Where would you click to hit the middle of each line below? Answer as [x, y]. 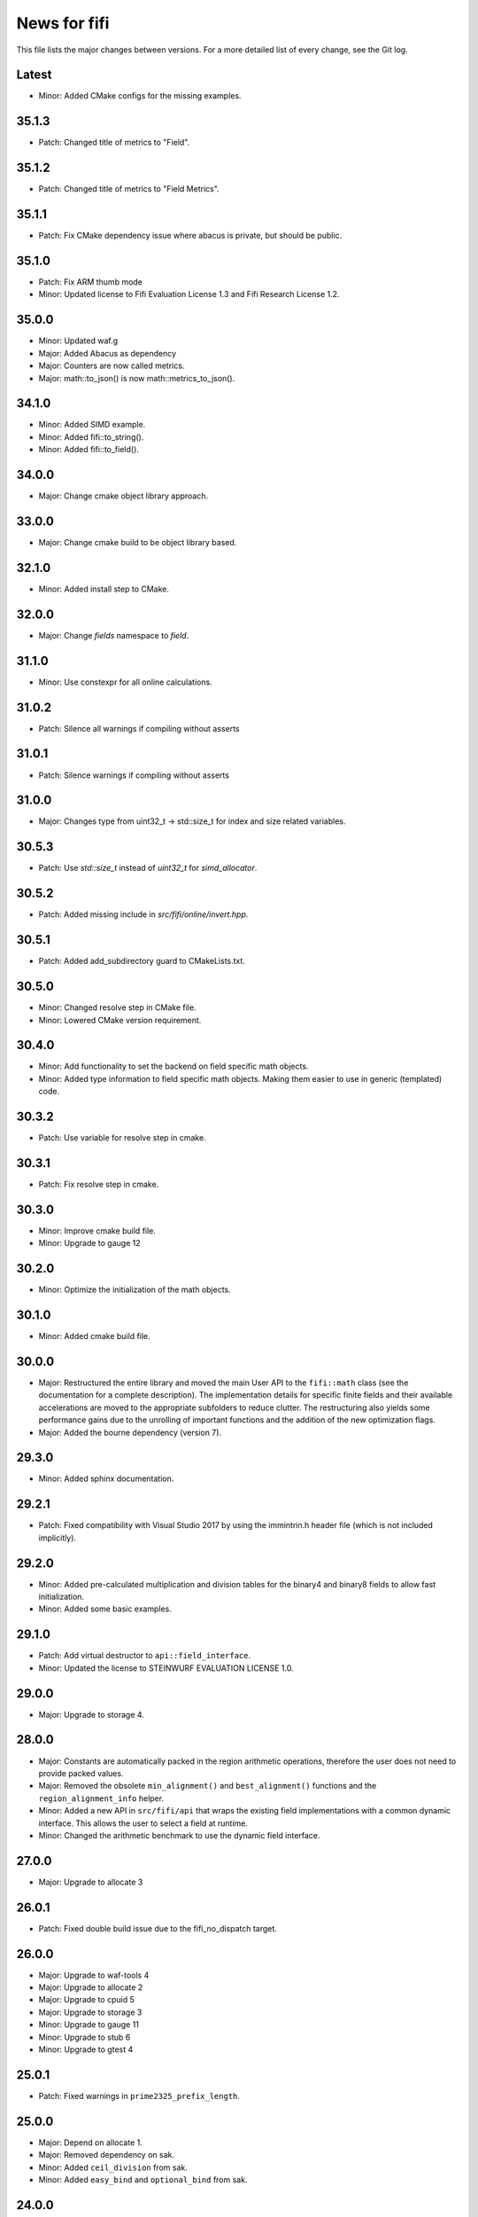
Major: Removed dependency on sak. [106, 2155]
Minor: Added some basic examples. [105, 1609]
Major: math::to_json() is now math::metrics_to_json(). [137, 378]
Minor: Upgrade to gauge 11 [89, 2025]
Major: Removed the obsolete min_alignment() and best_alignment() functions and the [208, 1786]
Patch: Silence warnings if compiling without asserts [134, 775]
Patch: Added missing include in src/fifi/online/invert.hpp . [143, 914]
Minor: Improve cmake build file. [97, 1230]
